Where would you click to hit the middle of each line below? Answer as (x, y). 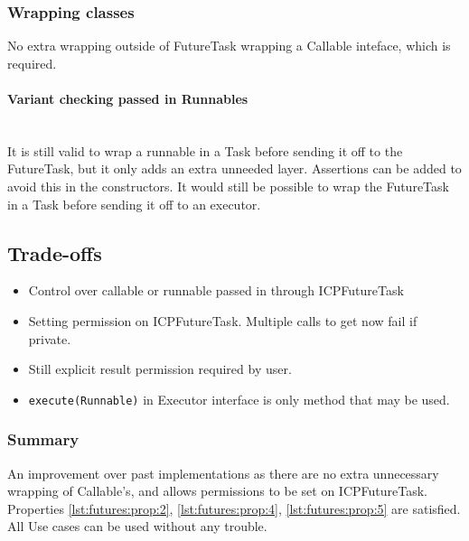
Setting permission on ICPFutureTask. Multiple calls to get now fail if (223, 320)
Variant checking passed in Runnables (128, 98)
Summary (43, 439)
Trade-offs (55, 252)
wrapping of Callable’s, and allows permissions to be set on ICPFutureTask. (218, 491)
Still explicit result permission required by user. (160, 369)
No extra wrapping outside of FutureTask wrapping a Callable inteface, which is (229, 46)
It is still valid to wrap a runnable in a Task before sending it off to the (205, 150)
